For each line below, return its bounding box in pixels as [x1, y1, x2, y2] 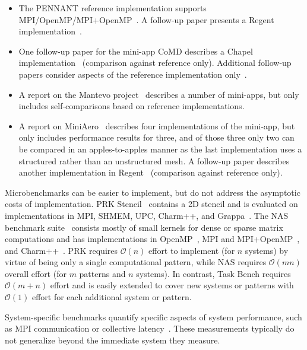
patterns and [79, 267, 126, 279]
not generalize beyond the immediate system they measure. [5, 333, 220, 346]
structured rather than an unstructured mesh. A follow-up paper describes [18, 154, 290, 167]
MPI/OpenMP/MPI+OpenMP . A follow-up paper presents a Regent [18, 13, 274, 26]
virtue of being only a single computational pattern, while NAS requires [5, 256, 267, 268]
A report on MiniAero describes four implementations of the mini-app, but [18, 119, 295, 132]
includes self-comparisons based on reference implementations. [18, 100, 245, 112]
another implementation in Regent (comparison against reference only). [18, 166, 283, 179]
